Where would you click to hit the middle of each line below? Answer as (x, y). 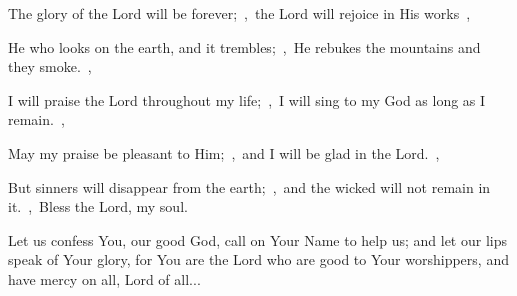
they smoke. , (50, 66)
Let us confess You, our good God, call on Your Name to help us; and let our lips (257, 239)
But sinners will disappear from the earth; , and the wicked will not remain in (249, 186)
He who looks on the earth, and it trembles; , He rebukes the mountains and (244, 46)
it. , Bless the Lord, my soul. (98, 206)
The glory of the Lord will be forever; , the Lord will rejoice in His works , (239, 13)
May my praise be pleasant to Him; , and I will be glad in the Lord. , (224, 152)
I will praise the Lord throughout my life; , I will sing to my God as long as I (247, 99)
